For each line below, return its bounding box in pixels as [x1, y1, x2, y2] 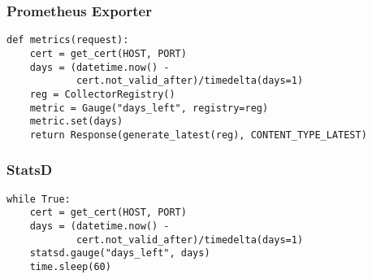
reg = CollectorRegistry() [29, 88, 175, 100]
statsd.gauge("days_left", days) [29, 247, 210, 259]
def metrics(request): [6, 34, 129, 46]
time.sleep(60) [29, 260, 111, 272]
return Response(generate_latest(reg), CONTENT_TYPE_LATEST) [29, 129, 367, 141]
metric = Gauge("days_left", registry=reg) [29, 102, 269, 114]
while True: [6, 193, 71, 205]
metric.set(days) [29, 116, 123, 128]
